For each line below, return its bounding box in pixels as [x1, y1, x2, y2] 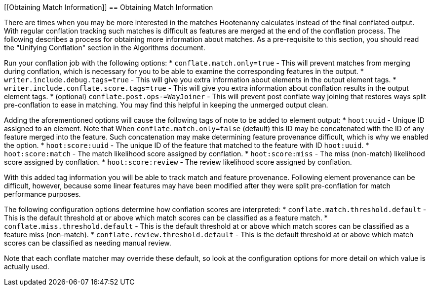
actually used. [4, 262, 49, 271]
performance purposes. [4, 190, 81, 198]
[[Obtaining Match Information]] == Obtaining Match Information [4, 3, 213, 11]
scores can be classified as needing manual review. [4, 239, 171, 247]
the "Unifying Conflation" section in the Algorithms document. [4, 43, 205, 52]
